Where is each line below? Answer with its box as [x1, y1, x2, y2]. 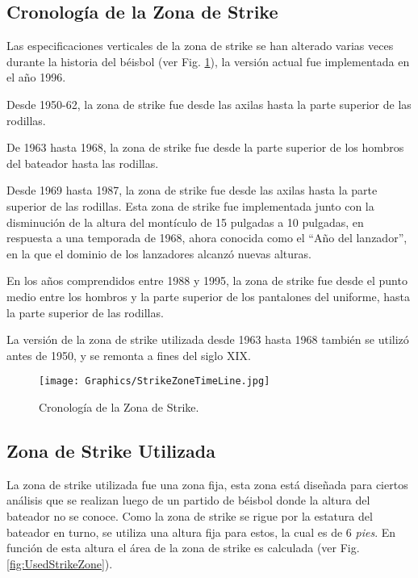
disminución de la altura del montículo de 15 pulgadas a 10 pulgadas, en [6, 213, 364, 230]
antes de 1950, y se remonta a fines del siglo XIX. [6, 346, 251, 363]
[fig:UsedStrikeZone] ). [6, 555, 113, 572]
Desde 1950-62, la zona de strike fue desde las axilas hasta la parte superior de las [6, 95, 412, 112]
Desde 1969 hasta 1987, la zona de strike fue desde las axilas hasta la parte [6, 182, 378, 199]
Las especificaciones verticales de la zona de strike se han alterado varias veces [6, 37, 394, 54]
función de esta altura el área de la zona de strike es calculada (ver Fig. [6, 539, 360, 556]
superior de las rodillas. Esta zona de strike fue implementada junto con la [6, 197, 374, 214]
